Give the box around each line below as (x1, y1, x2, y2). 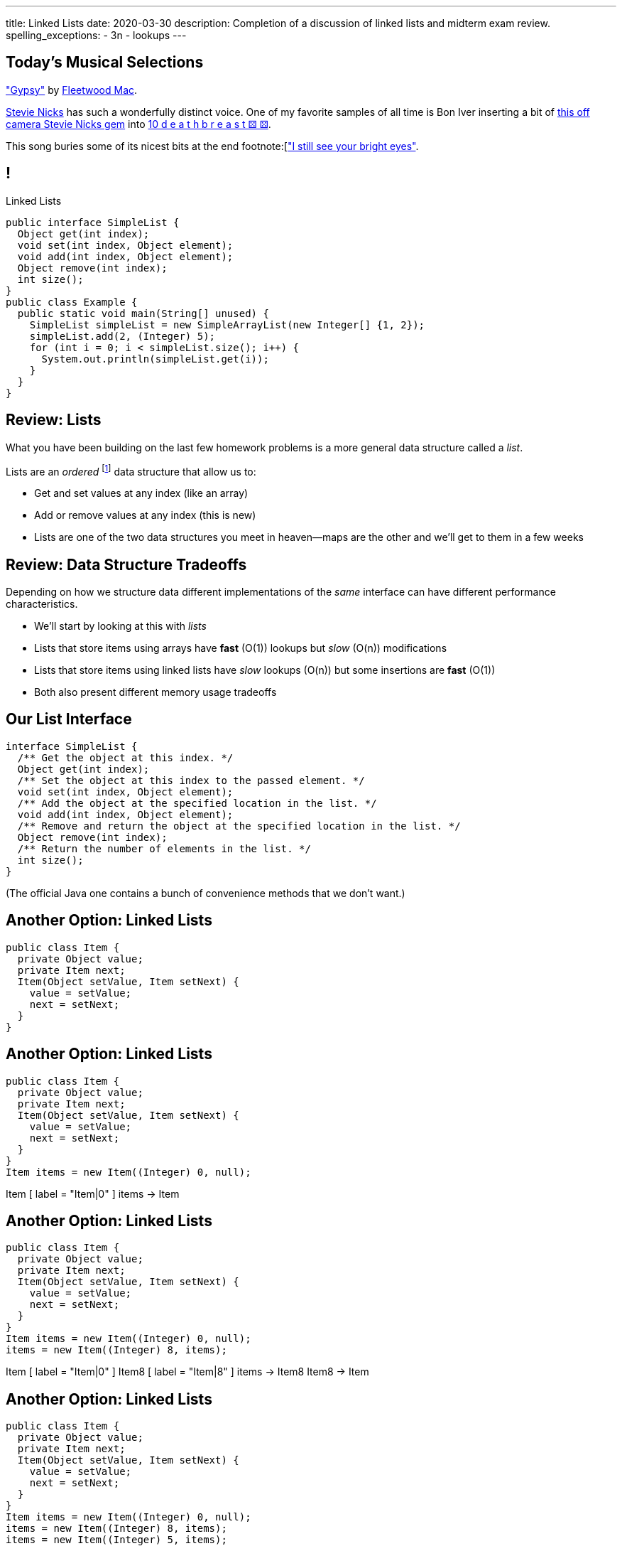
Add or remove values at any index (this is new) (34, 509, 256, 522)
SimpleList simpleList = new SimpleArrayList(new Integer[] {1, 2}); (29, 318, 425, 331)
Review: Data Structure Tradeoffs (6, 555, 247, 574)
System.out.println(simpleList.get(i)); (41, 353, 269, 365)
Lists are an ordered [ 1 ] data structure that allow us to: (6, 463, 256, 478)
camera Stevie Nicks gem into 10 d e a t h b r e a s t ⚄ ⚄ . (6, 117, 271, 130)
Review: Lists (6, 411, 102, 429)
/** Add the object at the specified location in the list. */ (17, 797, 377, 809)
